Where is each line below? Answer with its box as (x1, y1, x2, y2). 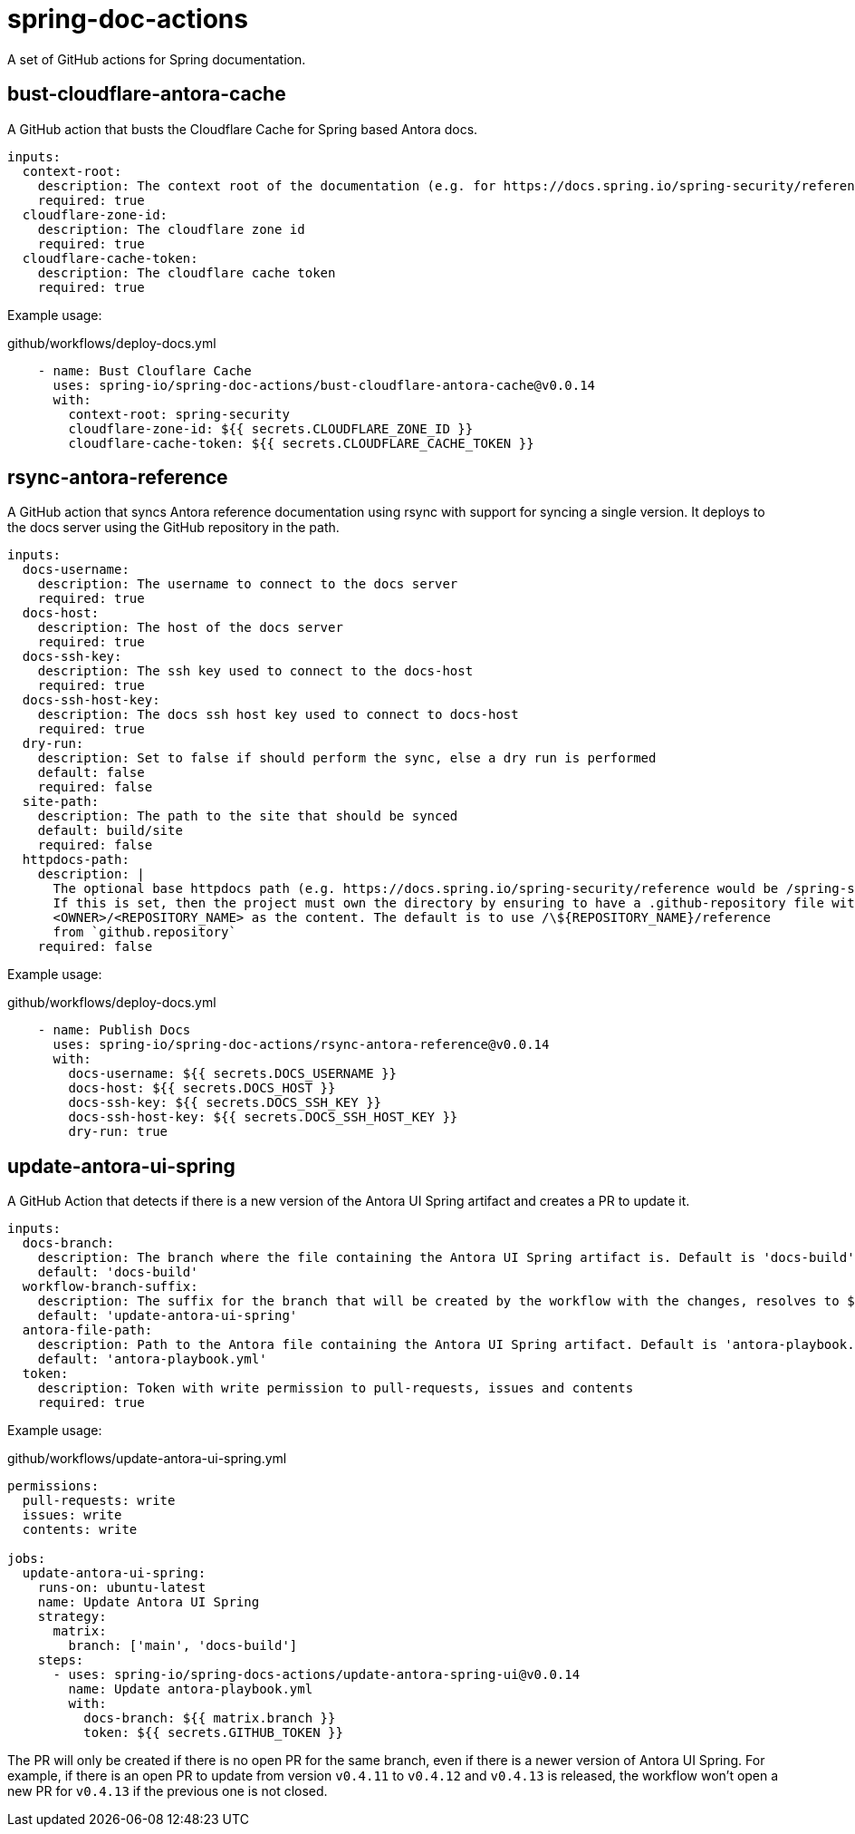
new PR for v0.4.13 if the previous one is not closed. (7, 1783, 328, 1800)
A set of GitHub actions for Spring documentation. (7, 51, 306, 67)
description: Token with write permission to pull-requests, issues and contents (37, 1381, 634, 1396)
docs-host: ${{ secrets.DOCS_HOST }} (68, 1081, 336, 1096)
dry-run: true (68, 1124, 168, 1140)
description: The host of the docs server (37, 620, 343, 636)
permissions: (7, 1479, 100, 1494)
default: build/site (37, 823, 183, 839)
